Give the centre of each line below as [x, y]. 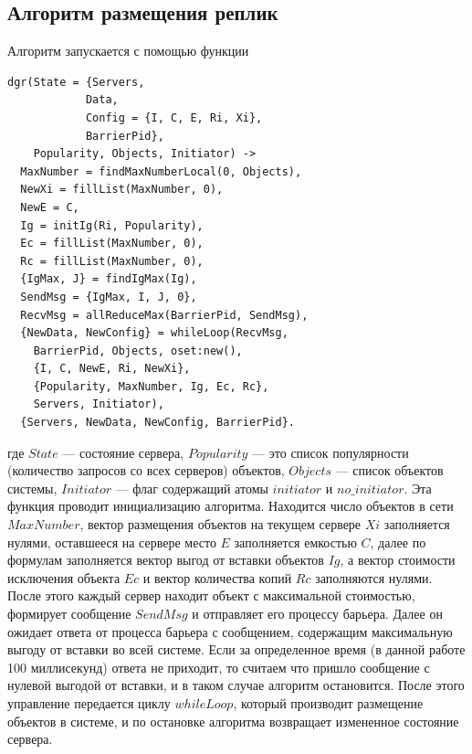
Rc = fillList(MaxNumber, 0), [112, 261]
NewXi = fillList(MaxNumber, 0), [122, 190]
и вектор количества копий [217, 577]
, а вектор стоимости [398, 560]
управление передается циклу [89, 702]
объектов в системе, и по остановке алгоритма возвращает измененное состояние [233, 721]
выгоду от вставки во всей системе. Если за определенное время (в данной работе [236, 649]
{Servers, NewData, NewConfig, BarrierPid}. [157, 423]
